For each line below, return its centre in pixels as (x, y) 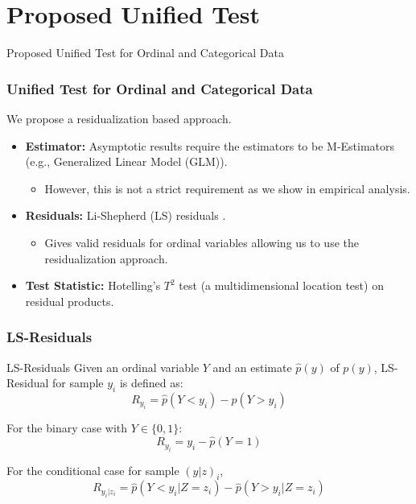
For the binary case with (67, 428)
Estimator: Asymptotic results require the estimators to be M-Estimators (210, 145)
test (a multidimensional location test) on (281, 285)
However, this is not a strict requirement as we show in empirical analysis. (227, 188)
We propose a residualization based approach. (119, 118)
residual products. (70, 301)
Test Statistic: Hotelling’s (93, 285)
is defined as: (151, 383)
